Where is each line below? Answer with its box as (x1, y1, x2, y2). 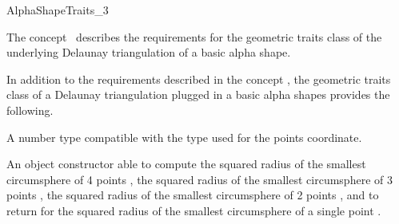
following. (6, 101, 54, 118)
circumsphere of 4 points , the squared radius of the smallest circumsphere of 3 (6, 171, 393, 187)
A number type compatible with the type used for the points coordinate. (6, 128, 362, 145)
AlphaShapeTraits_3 (6, 2, 109, 18)
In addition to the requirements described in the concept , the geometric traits (6, 70, 391, 87)
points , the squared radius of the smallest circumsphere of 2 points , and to (6, 187, 379, 203)
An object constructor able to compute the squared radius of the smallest (6, 155, 366, 172)
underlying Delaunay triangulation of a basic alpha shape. (6, 44, 291, 61)
